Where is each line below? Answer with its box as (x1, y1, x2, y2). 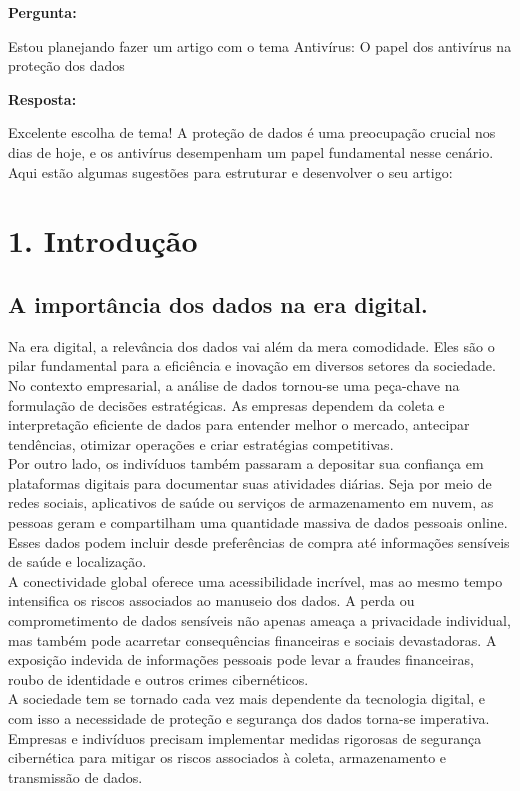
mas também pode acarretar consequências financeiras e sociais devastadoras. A (8, 629, 497, 650)
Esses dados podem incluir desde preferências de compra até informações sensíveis (8, 531, 510, 552)
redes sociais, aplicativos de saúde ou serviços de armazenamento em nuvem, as (8, 492, 494, 513)
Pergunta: (8, 2, 77, 22)
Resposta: (8, 88, 77, 109)
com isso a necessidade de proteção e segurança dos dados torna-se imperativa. (8, 708, 490, 729)
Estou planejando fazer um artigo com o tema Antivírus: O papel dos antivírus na (8, 35, 512, 56)
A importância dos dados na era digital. (8, 288, 428, 319)
